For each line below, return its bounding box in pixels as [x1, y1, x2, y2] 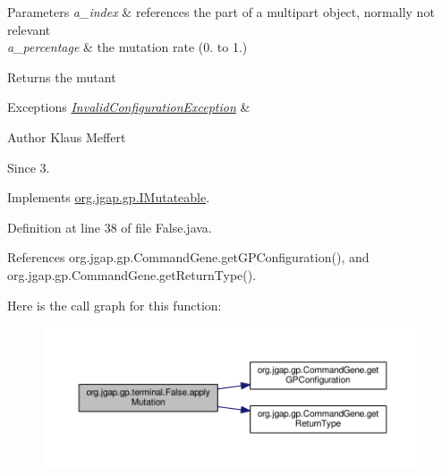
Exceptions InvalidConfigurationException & [7, 98, 251, 116]
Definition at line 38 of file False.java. [7, 217, 212, 236]
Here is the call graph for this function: [7, 295, 222, 314]
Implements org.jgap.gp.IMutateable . [7, 188, 210, 207]
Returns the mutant [7, 67, 116, 86]
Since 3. [7, 157, 50, 176]
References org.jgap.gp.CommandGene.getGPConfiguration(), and [7, 248, 370, 267]
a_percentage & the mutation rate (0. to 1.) [7, 38, 248, 56]
